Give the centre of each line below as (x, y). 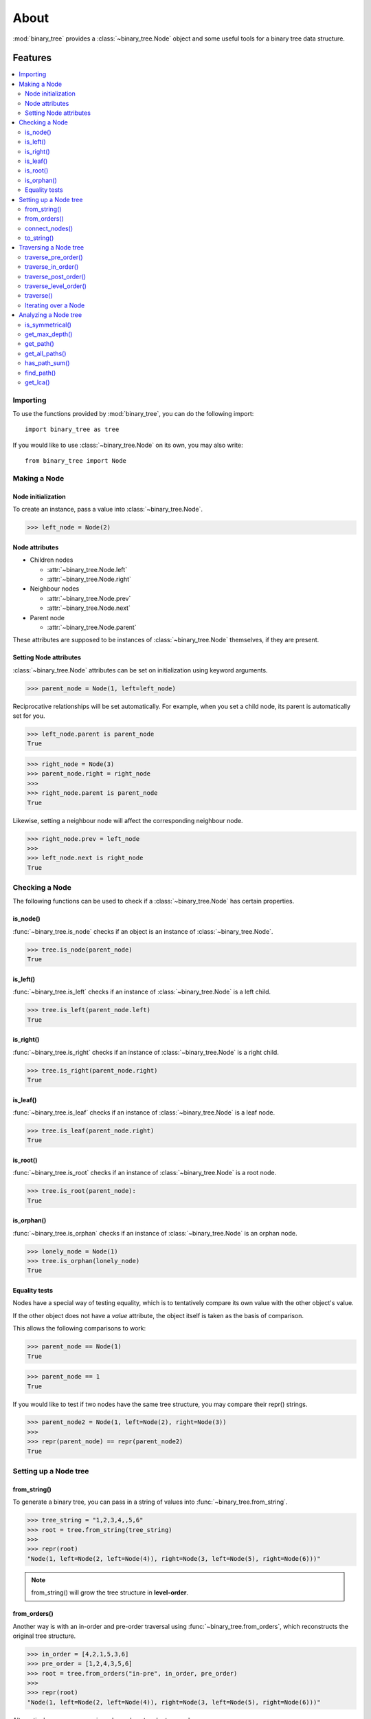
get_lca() (37, 382)
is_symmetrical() (48, 325)
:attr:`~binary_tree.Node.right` (89, 579)
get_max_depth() (49, 334)
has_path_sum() (47, 363)
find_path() (41, 373)
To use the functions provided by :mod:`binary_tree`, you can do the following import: (133, 414)
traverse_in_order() (52, 267)
